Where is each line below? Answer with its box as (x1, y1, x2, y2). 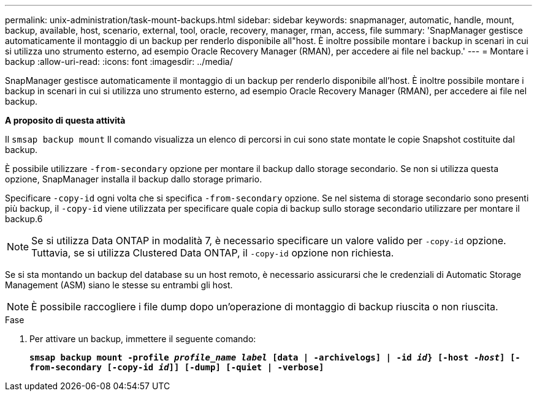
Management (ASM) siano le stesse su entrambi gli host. (5, 280, 233, 290)
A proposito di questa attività (5, 115, 126, 125)
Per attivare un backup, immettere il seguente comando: (29, 334, 256, 344)
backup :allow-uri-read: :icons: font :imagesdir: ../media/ (5, 56, 233, 67)
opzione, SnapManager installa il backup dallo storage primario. (5, 174, 262, 184)
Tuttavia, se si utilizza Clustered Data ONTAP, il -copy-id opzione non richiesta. (31, 247, 394, 259)
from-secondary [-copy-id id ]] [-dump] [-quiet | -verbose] (29, 362, 324, 372)
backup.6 (5, 214, 43, 224)
